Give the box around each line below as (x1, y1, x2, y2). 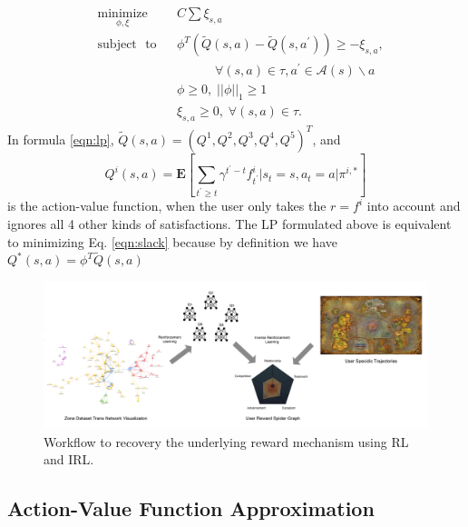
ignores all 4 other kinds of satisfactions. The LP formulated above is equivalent (7, 214, 452, 233)
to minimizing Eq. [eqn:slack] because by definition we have (7, 232, 337, 251)
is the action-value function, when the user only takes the (7, 196, 327, 215)
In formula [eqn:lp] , (7, 129, 114, 148)
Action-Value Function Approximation (7, 494, 375, 522)
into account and (366, 196, 461, 215)
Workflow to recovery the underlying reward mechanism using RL (44, 432, 409, 451)
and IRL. (44, 450, 94, 469)
